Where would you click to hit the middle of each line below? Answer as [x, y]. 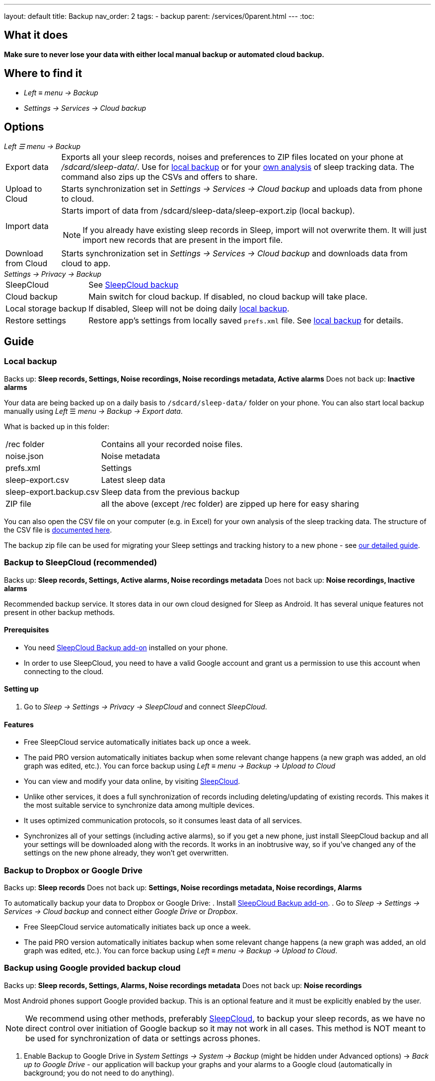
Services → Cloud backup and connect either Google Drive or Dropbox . [121, 911]
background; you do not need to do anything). [99, 1073]
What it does [36, 35]
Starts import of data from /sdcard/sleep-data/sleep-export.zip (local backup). [208, 210]
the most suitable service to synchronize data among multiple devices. [139, 805]
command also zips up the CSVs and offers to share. [159, 177]
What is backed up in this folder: [57, 426]
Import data [27, 226]
